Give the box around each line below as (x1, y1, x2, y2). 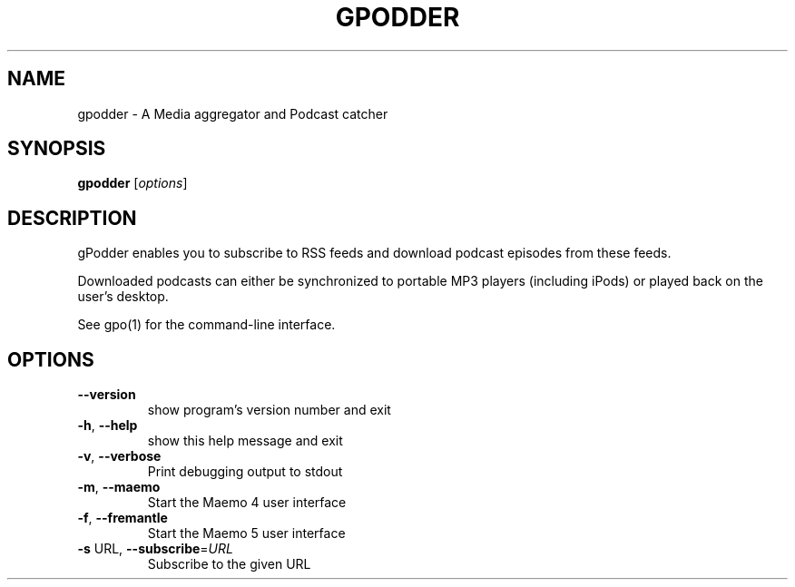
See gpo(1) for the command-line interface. (77, 317, 336, 333)
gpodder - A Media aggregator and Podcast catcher (77, 105, 388, 122)
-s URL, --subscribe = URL (77, 541, 233, 557)
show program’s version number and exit (147, 402, 391, 418)
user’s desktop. (77, 289, 169, 305)
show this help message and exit (147, 433, 343, 449)
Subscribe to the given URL (147, 556, 311, 572)
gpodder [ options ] (77, 175, 188, 191)
